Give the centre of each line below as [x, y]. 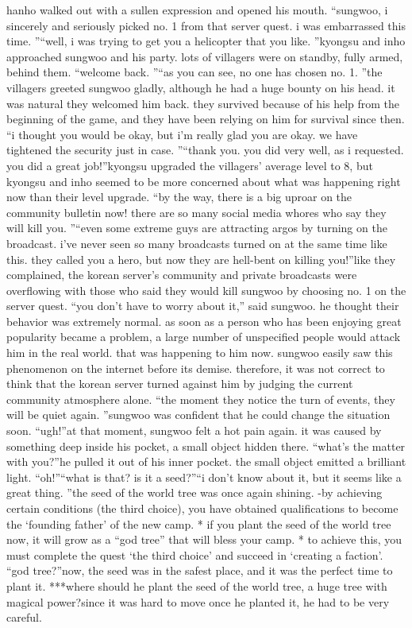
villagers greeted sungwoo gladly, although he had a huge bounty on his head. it [201, 87]
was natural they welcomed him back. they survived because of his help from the [203, 103]
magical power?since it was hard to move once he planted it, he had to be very [198, 601]
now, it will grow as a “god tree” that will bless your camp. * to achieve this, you [204, 539]
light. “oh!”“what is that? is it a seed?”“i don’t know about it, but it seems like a [204, 477]
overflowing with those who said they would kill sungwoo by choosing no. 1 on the [206, 290]
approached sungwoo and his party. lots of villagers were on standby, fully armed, [205, 56]
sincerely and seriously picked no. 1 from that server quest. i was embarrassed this [206, 25]
